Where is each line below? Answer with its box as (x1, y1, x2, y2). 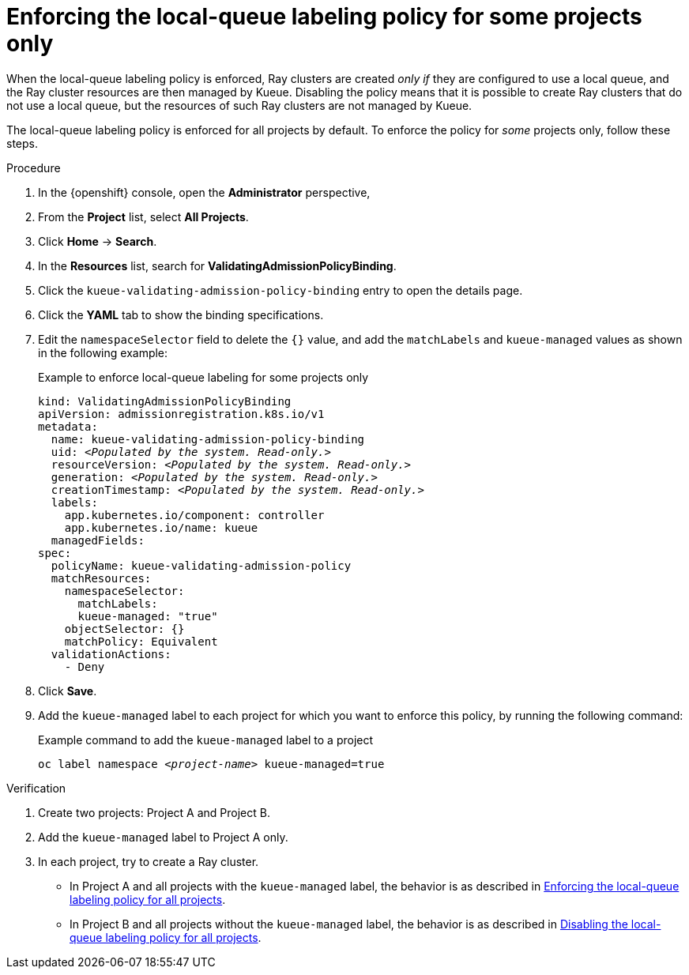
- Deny (64, 660, 105, 673)
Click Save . (38, 683, 97, 698)
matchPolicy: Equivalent (64, 634, 218, 648)
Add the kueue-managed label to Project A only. (38, 830, 288, 844)
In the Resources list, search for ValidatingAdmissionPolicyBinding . (38, 258, 397, 273)
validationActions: (51, 647, 171, 661)
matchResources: (51, 571, 152, 585)
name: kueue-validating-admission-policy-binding (51, 432, 365, 446)
